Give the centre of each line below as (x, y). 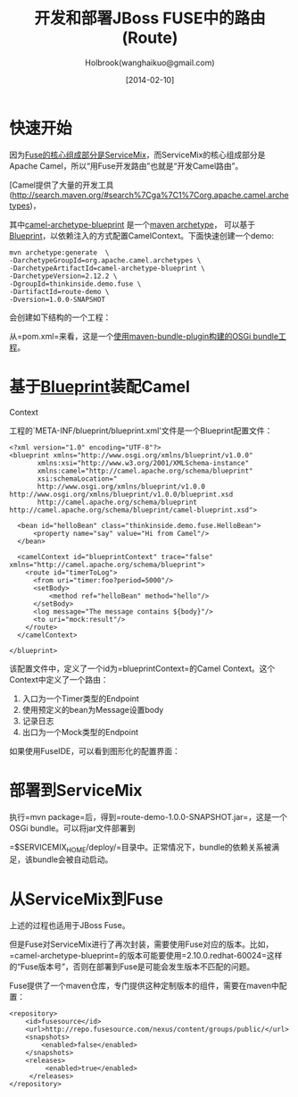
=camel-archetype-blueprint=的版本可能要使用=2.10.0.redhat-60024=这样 (146, 956)
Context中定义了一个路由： (59, 679)
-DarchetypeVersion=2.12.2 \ (63, 276)
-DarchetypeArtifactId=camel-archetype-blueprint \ (107, 268)
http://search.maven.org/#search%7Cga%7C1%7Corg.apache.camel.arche (150, 195)
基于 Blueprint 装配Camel (99, 386)
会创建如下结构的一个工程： (60, 317)
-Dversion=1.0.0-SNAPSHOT (57, 299)
